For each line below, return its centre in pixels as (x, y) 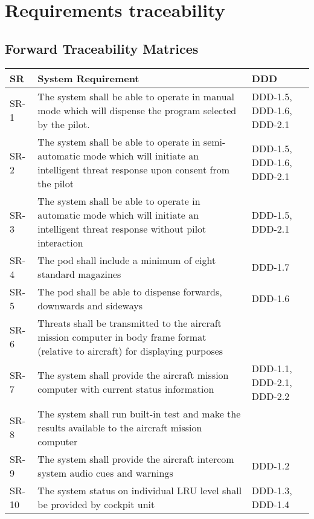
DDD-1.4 (271, 504)
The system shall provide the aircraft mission (133, 375)
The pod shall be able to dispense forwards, (130, 291)
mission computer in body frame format (122, 337)
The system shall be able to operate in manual (136, 96)
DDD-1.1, (272, 368)
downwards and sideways (90, 305)
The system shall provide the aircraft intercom (136, 459)
